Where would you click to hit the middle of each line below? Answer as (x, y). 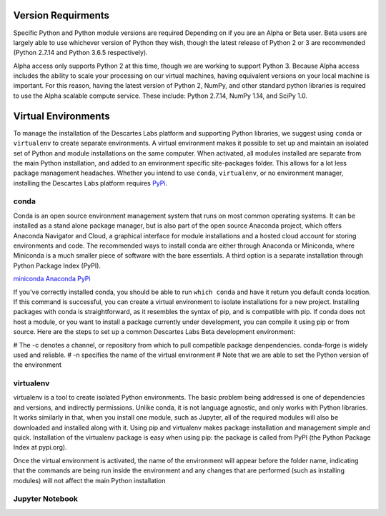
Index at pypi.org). (40, 447)
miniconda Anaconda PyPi (52, 279)
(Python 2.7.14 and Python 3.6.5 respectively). (80, 53)
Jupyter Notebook (45, 499)
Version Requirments (61, 15)
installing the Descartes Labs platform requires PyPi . (90, 183)
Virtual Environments (61, 116)
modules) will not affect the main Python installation (89, 480)
